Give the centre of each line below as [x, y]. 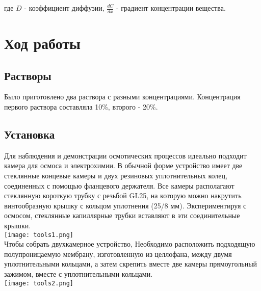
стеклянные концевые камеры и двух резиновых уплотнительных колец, [116, 175]
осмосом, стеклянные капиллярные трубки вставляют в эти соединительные [122, 215]
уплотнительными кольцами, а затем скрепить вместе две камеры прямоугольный [131, 264]
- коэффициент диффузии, [64, 8]
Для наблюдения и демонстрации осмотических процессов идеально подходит [125, 155]
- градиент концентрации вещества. [171, 8]
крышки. [18, 225]
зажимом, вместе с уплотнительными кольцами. [79, 273]
